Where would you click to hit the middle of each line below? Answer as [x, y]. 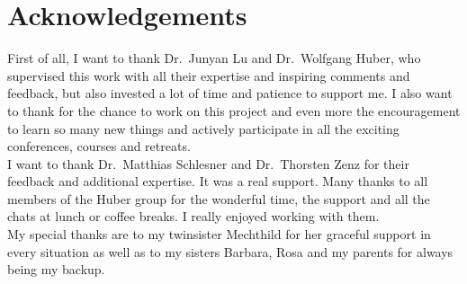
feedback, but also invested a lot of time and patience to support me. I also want [230, 93]
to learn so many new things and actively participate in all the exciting [203, 128]
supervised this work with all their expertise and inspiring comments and [209, 75]
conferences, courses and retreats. [99, 146]
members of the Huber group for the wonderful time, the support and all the [219, 198]
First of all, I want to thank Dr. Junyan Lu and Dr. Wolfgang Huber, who [214, 58]
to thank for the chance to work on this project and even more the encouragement [234, 110]
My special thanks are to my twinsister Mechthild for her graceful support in [219, 234]
